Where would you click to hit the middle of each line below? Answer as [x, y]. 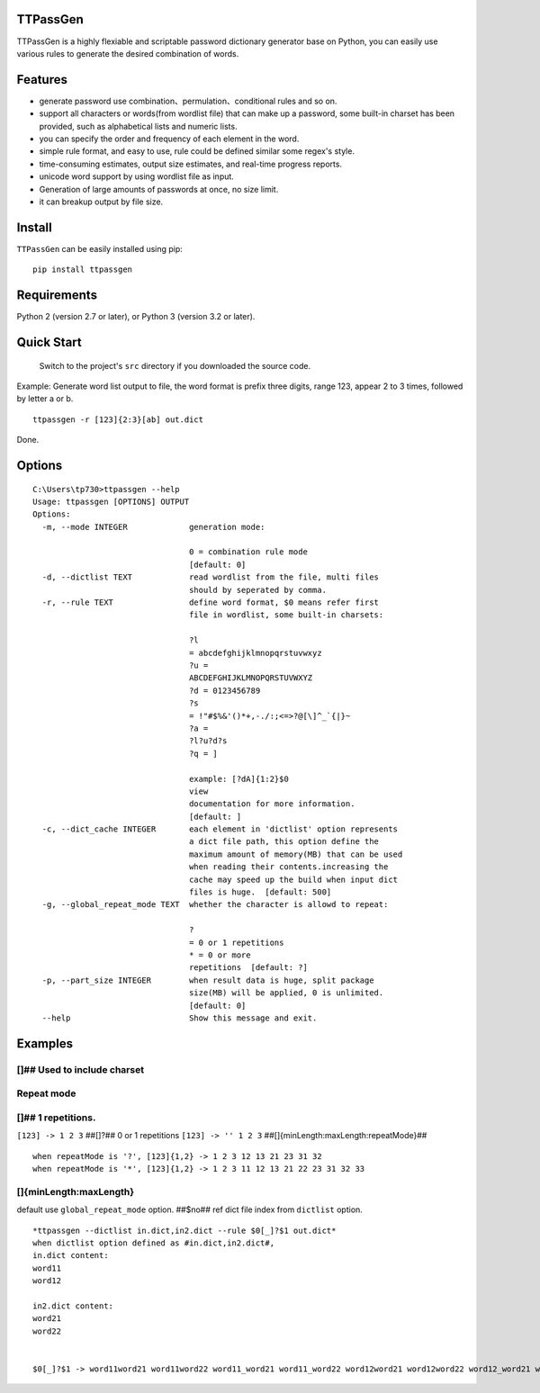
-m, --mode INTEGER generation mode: [153, 527]
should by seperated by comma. [258, 590]
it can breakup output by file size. [101, 202]
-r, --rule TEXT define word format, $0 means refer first [211, 602]
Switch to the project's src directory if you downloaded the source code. [175, 365]
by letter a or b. [45, 399]
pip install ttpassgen [83, 270]
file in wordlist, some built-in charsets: [287, 615]
